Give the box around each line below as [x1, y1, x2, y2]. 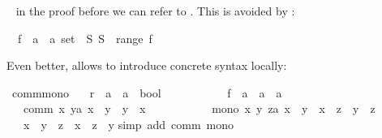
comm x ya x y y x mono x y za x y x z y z [23, 100, 376, 117]
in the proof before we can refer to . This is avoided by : [15, 2, 295, 19]
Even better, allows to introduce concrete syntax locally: [6, 57, 287, 74]
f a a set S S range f [17, 29, 152, 46]
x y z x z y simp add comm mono [23, 115, 234, 132]
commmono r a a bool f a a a [11, 84, 282, 101]
